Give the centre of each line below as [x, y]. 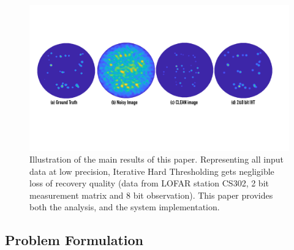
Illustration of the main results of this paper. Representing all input [156, 159]
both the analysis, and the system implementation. [125, 207]
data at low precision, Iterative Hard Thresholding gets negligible [152, 171]
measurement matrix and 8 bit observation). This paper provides [151, 195]
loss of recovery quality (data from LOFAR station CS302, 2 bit [149, 183]
